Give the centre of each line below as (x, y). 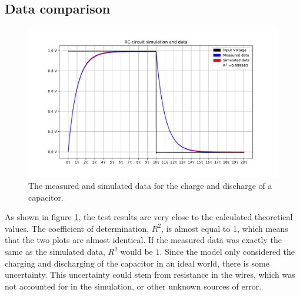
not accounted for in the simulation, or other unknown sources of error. (133, 286)
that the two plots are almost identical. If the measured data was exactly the (143, 240)
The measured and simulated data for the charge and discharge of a (150, 186)
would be (136, 251)
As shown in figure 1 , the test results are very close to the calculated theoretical (149, 217)
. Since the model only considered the (227, 251)
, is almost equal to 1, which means (225, 228)
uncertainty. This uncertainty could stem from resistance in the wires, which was (150, 275)
